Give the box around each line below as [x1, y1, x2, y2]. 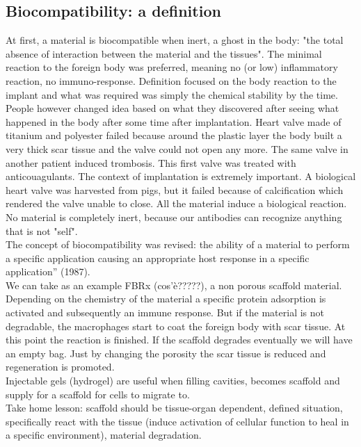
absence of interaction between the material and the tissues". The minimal [6, 46, 322, 60]
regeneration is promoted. [6, 359, 115, 374]
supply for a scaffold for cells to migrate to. [6, 387, 190, 401]
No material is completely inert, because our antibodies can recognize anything [6, 209, 342, 224]
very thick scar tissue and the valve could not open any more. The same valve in [6, 141, 348, 156]
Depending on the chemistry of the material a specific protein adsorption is [6, 291, 326, 306]
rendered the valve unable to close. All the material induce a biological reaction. [6, 196, 347, 211]
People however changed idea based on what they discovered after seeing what [6, 101, 339, 115]
